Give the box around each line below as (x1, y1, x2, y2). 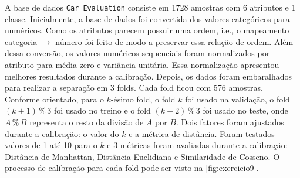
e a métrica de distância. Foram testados (129, 127, 275, 139)
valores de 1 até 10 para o (5, 139, 97, 151)
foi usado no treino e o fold (53, 104, 151, 117)
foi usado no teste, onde (203, 104, 288, 117)
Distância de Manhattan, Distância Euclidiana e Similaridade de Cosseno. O (5, 150, 280, 162)
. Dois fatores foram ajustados (176, 116, 284, 128)
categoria (5, 35, 38, 47)
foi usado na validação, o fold (185, 93, 290, 105)
